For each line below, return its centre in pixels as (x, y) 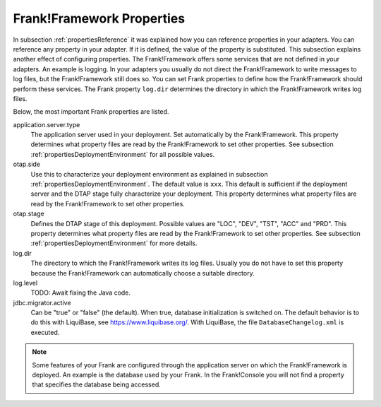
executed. (45, 332)
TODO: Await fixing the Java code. (80, 293)
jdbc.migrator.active (42, 302)
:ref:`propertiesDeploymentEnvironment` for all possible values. (123, 154)
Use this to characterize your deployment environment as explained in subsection (149, 174)
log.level (25, 283)
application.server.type (47, 124)
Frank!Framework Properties (99, 18)
